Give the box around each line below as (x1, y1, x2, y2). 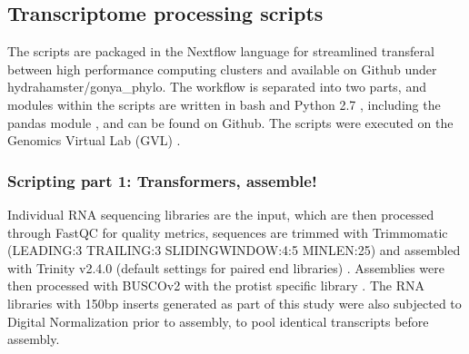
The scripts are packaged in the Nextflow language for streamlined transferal (7, 42, 434, 61)
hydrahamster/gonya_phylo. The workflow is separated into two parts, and (7, 77, 426, 96)
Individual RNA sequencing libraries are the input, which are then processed (7, 204, 434, 223)
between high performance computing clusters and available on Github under (7, 59, 437, 78)
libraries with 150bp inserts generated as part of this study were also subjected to (7, 293, 462, 312)
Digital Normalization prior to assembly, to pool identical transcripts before (7, 311, 429, 330)
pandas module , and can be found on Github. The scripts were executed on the (7, 113, 454, 132)
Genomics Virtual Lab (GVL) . (7, 131, 181, 150)
